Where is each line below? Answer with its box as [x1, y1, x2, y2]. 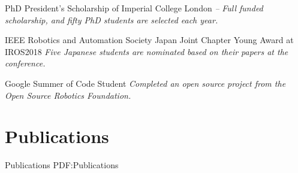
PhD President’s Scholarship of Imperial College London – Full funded [5, 2, 263, 14]
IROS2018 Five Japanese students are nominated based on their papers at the [5, 45, 288, 57]
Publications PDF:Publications [5, 159, 119, 171]
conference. [5, 57, 46, 69]
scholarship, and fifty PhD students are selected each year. [5, 13, 218, 26]
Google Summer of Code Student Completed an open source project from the [5, 77, 286, 89]
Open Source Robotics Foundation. [5, 89, 131, 101]
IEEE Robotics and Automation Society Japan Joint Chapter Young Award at [5, 34, 294, 46]
